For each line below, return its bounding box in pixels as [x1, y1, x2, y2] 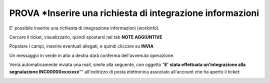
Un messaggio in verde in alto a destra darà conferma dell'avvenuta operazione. [9, 52, 174, 58]
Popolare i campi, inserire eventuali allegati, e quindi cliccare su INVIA [9, 43, 154, 49]
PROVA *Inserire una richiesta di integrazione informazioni [9, 7, 259, 18]
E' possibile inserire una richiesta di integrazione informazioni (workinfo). [9, 25, 160, 31]
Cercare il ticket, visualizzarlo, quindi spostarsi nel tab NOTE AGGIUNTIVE [9, 34, 162, 40]
